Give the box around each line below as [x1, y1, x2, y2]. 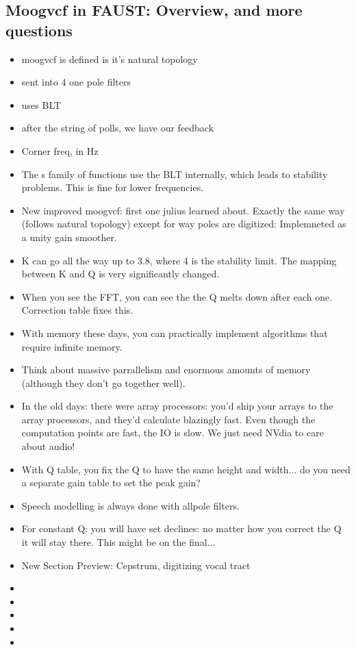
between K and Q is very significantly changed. [21, 266, 220, 281]
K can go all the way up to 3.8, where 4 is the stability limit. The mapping [21, 253, 337, 267]
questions [5, 19, 73, 40]
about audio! [21, 439, 75, 453]
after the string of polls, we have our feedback [21, 121, 214, 135]
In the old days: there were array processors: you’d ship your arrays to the [21, 399, 333, 413]
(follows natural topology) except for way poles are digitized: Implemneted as [21, 216, 346, 231]
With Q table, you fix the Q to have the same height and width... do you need [21, 462, 351, 476]
